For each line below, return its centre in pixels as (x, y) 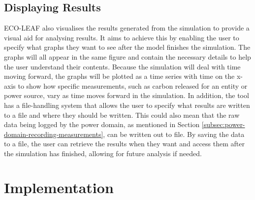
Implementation (59, 187)
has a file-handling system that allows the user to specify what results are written (127, 105)
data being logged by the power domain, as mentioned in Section (102, 124)
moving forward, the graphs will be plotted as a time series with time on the (119, 76)
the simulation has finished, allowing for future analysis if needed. (103, 153)
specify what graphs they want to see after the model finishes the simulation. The (127, 47)
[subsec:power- (223, 124)
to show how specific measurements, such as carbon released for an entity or (133, 85)
